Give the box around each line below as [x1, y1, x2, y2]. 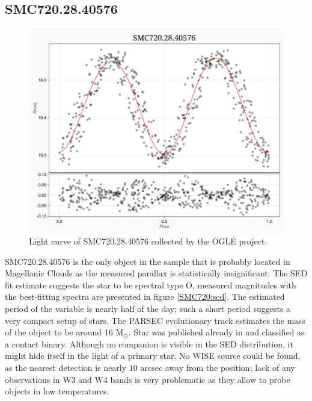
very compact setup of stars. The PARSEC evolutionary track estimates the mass [5, 314, 305, 326]
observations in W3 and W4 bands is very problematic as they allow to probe [5, 373, 290, 385]
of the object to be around [5, 326, 102, 338]
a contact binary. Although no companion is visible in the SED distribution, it [5, 337, 293, 350]
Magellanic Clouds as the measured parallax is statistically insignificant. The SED [5, 267, 308, 279]
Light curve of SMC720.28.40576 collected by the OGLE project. [29, 234, 268, 247]
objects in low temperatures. [5, 385, 109, 397]
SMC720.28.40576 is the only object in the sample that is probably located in [5, 255, 290, 267]
